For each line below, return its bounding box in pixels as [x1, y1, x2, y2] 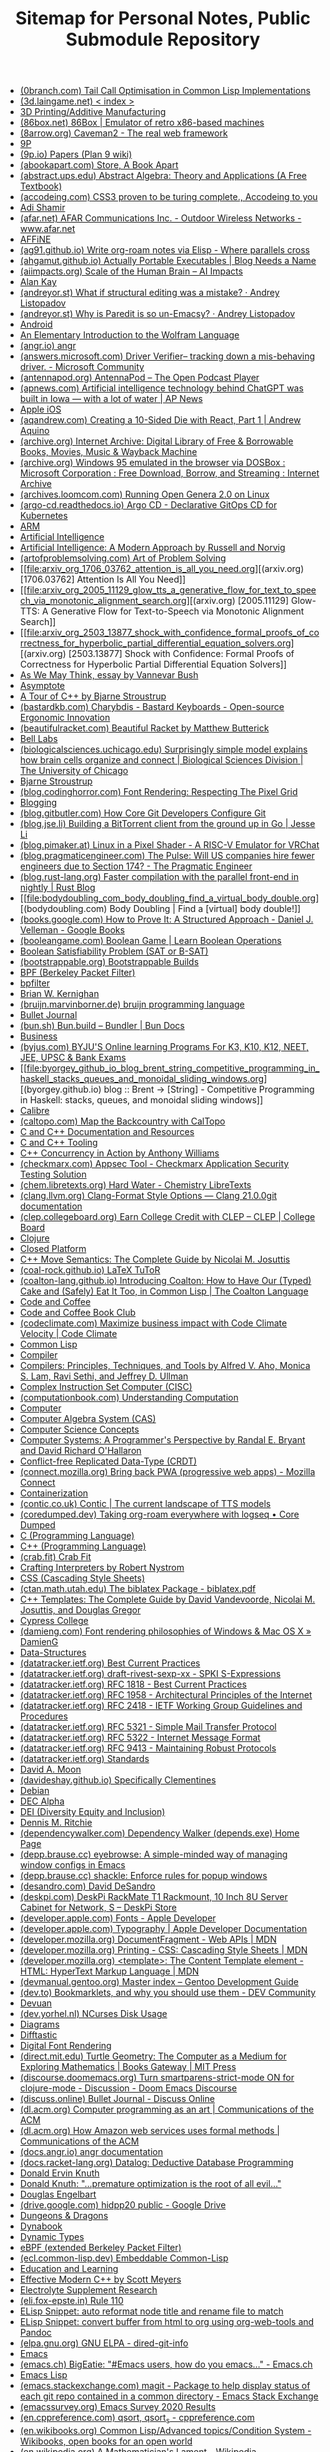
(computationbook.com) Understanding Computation [19, 1392, 239, 1404]
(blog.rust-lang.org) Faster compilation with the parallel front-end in [19, 871, 300, 883]
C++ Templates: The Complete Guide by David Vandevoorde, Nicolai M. [19, 1593, 316, 1606]
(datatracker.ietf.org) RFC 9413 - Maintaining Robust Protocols [19, 1742, 277, 1754]
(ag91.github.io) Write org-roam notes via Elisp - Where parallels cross [19, 244, 310, 256]
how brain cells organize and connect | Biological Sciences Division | [19, 754, 304, 766]
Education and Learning [19, 2263, 119, 2275]
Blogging [19, 797, 58, 809]
